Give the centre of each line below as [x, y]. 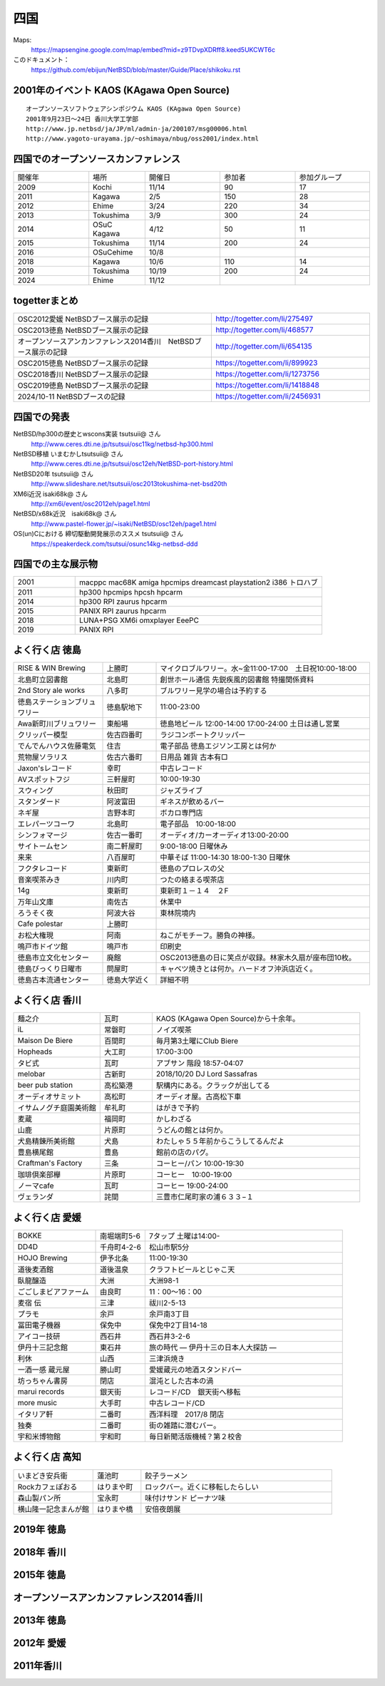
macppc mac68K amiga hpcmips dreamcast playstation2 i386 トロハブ [199, 582]
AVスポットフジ [44, 779]
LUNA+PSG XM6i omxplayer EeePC [139, 620]
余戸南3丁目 [169, 1314]
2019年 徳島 [40, 1529]
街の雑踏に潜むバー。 [185, 1425]
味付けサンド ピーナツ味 [185, 1498]
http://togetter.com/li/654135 [264, 346]
